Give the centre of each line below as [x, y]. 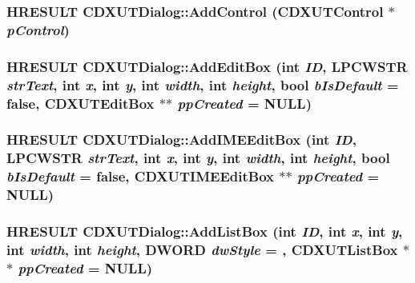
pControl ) [38, 29]
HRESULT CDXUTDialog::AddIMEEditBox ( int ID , [181, 140]
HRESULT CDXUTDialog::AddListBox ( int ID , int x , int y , [205, 231]
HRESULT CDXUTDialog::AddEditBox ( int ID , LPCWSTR [207, 66]
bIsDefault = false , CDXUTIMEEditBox [140, 176]
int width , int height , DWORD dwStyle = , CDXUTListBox [202, 249]
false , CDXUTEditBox [81, 103]
